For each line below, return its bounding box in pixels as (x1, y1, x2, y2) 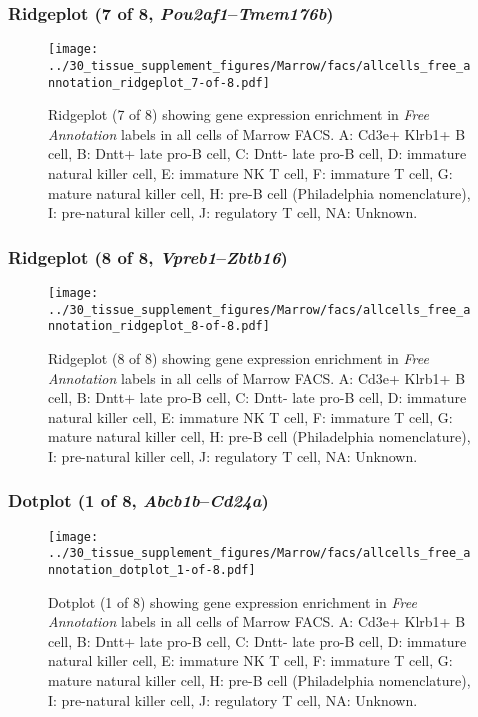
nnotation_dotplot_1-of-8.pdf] (48, 563, 256, 578)
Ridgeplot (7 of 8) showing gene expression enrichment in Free (48, 104, 429, 125)
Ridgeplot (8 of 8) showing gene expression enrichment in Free (48, 347, 429, 368)
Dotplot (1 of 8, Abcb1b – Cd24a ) (8, 488, 269, 513)
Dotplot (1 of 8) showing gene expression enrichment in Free (48, 591, 417, 612)
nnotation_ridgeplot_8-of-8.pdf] (48, 319, 270, 334)
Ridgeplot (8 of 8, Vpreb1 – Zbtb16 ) (8, 244, 288, 269)
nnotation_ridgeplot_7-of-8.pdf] (48, 75, 270, 90)
